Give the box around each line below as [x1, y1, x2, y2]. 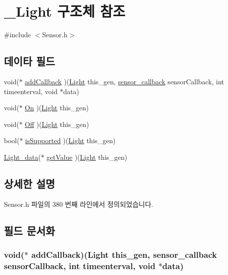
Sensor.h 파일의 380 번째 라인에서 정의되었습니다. [4, 199, 153, 209]
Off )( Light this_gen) [24, 119, 89, 129]
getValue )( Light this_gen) [46, 151, 127, 162]
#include [4, 29, 31, 40]
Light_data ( [4, 151, 41, 162]
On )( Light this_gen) [24, 102, 89, 113]
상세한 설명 [4, 175, 55, 191]
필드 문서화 [4, 223, 55, 238]
